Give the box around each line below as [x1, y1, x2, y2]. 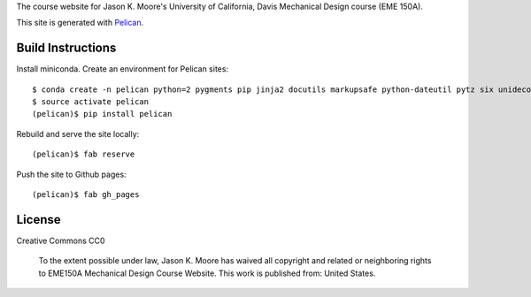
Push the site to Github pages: [16, 169, 127, 179]
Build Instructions [16, 41, 117, 56]
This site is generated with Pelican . [16, 18, 144, 28]
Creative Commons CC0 [16, 235, 105, 246]
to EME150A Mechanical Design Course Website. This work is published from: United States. [38, 268, 376, 278]
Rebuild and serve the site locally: [16, 128, 140, 139]
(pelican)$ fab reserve [32, 149, 135, 159]
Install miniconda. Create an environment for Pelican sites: [16, 64, 229, 74]
